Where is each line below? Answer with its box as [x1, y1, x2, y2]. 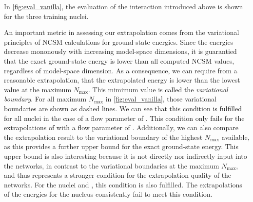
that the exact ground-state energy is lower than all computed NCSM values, [4, 55, 234, 66]
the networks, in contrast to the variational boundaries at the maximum [4, 160, 219, 170]
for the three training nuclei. [4, 11, 89, 21]
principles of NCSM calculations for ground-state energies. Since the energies [4, 36, 234, 47]
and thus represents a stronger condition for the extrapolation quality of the [4, 170, 232, 180]
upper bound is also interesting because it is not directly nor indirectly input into [4, 151, 247, 161]
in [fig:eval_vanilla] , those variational [105, 94, 216, 104]
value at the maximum [4, 84, 72, 94]
